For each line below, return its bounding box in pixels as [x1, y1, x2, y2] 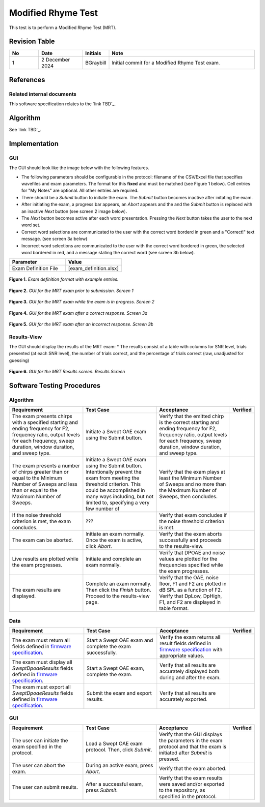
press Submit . [85, 787, 118, 794]
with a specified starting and [12, 419, 78, 426]
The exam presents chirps [12, 413, 73, 420]
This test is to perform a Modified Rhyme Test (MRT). [9, 25, 117, 30]
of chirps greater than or [12, 469, 69, 476]
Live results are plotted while [12, 556, 79, 563]
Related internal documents [9, 90, 77, 97]
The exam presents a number [12, 462, 80, 469]
